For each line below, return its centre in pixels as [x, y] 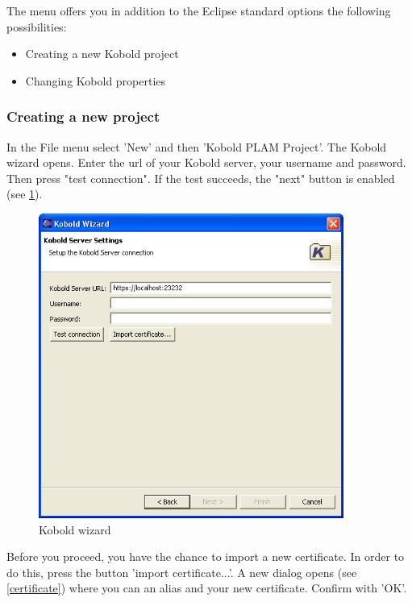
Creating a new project [83, 116]
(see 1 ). [25, 194]
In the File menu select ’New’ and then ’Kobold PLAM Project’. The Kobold [197, 146]
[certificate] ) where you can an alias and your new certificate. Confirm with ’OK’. [207, 588]
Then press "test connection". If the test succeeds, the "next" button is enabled [201, 178]
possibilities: [37, 26]
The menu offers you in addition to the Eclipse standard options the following [199, 10]
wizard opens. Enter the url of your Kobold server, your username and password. [206, 162]
